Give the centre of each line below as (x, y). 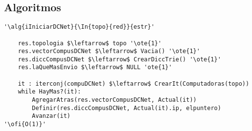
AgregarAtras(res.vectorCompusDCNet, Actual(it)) (114, 100)
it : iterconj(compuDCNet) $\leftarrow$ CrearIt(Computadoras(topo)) (134, 84)
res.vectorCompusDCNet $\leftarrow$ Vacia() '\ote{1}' (109, 51)
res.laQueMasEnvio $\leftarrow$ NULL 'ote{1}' (95, 67)
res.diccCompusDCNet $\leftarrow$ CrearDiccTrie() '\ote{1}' (119, 59)
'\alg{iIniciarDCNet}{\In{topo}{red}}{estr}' (79, 27)
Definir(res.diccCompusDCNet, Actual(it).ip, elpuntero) (126, 108)
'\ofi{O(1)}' (25, 124)
